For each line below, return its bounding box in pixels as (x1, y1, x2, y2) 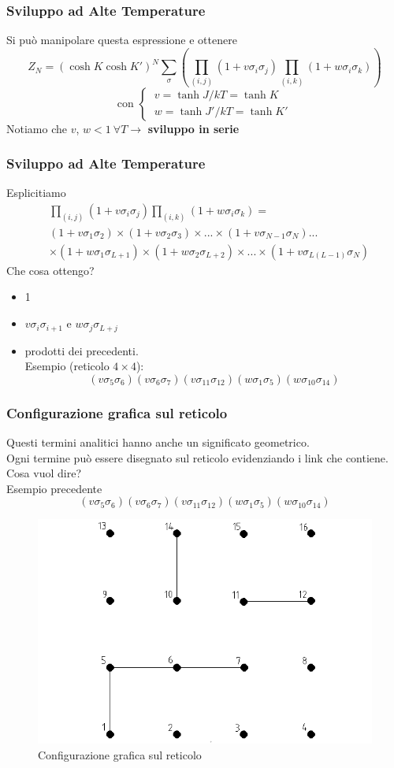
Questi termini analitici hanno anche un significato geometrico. (6, 433, 310, 450)
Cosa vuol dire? (6, 465, 82, 481)
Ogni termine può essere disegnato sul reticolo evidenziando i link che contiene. (6, 449, 388, 466)
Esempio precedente (6, 480, 102, 496)
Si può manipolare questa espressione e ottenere (6, 32, 237, 48)
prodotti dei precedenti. (24, 342, 139, 358)
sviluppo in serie (147, 120, 240, 136)
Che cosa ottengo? (6, 262, 95, 278)
